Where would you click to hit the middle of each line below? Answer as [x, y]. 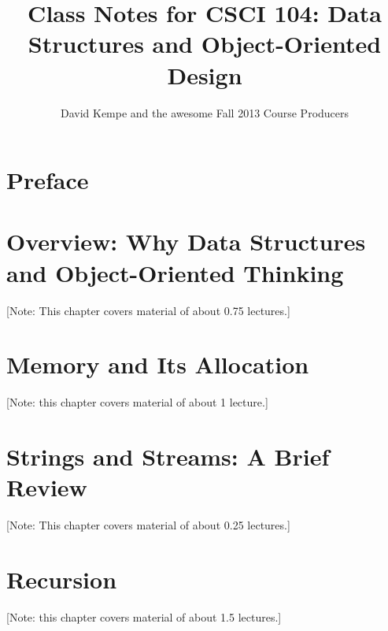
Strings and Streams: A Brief [168, 457]
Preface [48, 180]
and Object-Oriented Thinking [175, 272]
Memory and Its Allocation [158, 364]
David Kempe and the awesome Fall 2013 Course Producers [205, 112]
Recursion [62, 579]
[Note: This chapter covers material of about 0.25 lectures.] [148, 525]
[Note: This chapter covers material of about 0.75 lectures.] [148, 310]
